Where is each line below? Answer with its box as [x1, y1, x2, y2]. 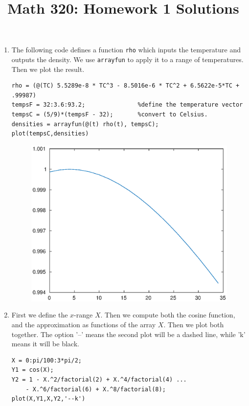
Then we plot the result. [11, 64, 85, 74]
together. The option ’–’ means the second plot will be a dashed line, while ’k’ [11, 329, 246, 339]
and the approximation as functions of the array [11, 319, 156, 329]
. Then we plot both [163, 319, 224, 329]
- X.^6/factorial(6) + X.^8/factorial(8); [25, 385, 166, 393]
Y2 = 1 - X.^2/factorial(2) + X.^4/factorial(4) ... [11, 376, 187, 383]
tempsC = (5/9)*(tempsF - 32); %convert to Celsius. [11, 111, 208, 118]
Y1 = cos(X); [11, 366, 54, 374]
